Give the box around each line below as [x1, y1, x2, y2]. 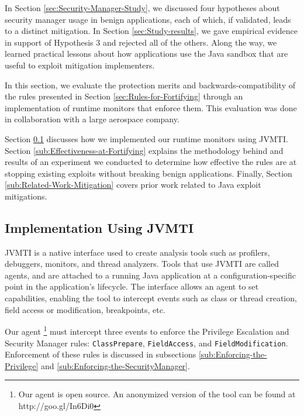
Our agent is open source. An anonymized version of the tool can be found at [18, 388, 296, 400]
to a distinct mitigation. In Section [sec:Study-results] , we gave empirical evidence [5, 25, 298, 37]
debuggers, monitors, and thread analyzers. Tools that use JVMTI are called [5, 257, 279, 270]
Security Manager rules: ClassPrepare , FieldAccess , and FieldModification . [5, 336, 288, 349]
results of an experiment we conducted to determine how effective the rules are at [5, 156, 297, 168]
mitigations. [5, 190, 47, 202]
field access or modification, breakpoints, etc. [5, 303, 165, 315]
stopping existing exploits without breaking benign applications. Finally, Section [5, 167, 292, 179]
